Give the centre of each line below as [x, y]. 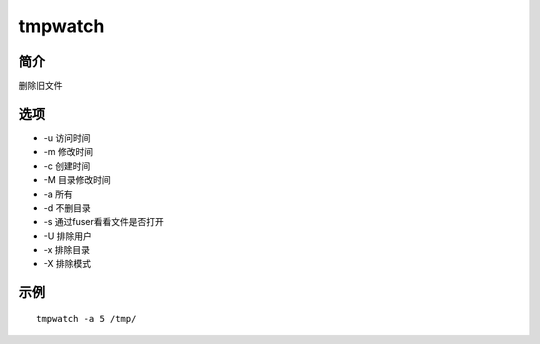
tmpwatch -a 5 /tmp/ [86, 318]
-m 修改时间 [68, 152]
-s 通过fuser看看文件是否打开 [104, 222]
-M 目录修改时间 [77, 180]
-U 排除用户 [67, 236]
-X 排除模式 [67, 264]
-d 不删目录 [67, 207]
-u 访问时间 [67, 137]
